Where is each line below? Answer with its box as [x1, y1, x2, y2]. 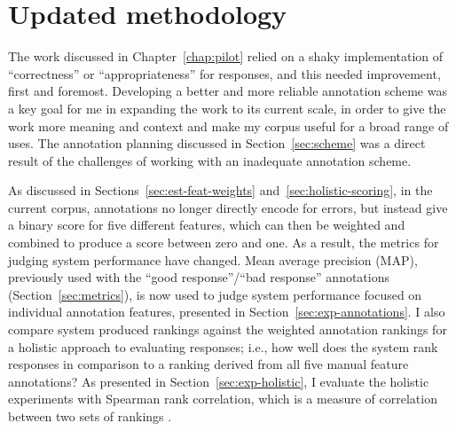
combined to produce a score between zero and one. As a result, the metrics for [8, 233, 439, 252]
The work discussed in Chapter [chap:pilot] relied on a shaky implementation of [8, 47, 444, 66]
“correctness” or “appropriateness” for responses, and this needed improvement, [8, 64, 441, 82]
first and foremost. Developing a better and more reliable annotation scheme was [8, 82, 447, 100]
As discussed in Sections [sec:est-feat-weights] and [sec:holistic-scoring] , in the [8, 181, 433, 200]
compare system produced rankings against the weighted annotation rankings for [8, 320, 447, 339]
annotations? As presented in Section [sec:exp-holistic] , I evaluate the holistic [8, 372, 429, 390]
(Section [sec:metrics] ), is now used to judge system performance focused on [8, 285, 422, 303]
